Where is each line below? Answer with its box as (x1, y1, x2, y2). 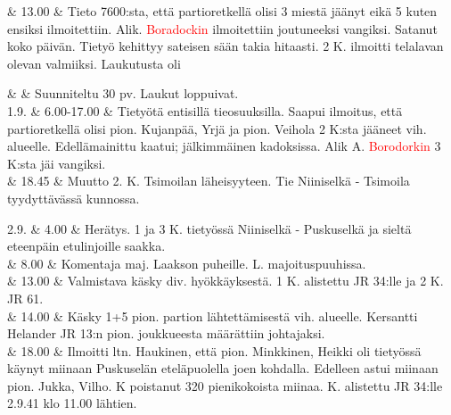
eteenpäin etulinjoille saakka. (7, 237, 166, 255)
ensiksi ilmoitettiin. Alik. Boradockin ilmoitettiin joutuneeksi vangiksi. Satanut (7, 19, 438, 37)
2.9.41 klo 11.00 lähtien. (7, 394, 137, 412)
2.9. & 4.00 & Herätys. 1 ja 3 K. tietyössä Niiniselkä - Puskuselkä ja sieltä (7, 219, 412, 237)
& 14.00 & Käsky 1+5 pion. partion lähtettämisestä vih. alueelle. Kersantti (7, 306, 418, 325)
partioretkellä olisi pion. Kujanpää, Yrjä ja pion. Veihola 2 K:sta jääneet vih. (7, 119, 427, 137)
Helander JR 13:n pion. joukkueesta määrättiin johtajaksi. (7, 324, 325, 343)
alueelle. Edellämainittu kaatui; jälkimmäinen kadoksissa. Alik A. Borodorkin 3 (7, 137, 441, 155)
